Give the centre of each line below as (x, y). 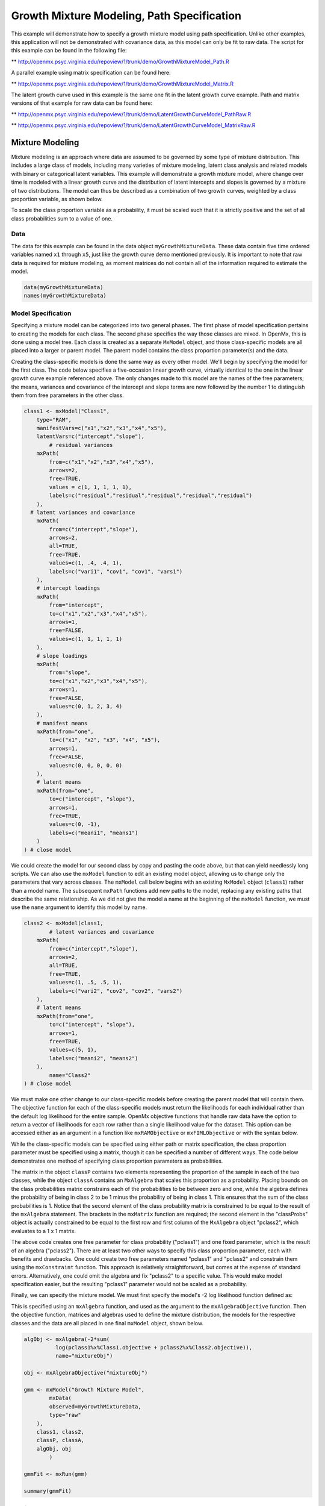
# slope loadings (62, 656)
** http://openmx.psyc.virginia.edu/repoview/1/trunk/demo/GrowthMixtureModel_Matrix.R (122, 84)
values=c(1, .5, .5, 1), (86, 983)
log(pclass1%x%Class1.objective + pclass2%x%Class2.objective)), (154, 1348)
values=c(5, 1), (73, 1050)
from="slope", (70, 673)
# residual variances (81, 445)
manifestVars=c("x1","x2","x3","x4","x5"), (101, 428)
